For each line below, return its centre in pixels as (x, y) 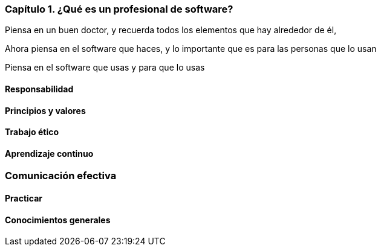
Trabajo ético (32, 132)
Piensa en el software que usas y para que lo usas (105, 68)
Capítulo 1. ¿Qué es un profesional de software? (119, 9)
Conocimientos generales (58, 220)
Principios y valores (45, 110)
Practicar (24, 199)
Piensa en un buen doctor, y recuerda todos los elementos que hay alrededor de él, (171, 30)
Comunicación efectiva (61, 176)
